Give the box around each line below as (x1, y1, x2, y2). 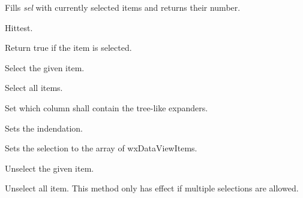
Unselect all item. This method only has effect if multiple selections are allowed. (5, 182, 299, 194)
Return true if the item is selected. (5, 41, 132, 54)
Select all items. (5, 81, 63, 94)
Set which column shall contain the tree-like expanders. (5, 101, 208, 114)
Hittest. (5, 21, 33, 33)
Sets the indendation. (5, 121, 83, 134)
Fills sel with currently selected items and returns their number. (5, 1, 241, 13)
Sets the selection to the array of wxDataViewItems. (5, 142, 197, 154)
